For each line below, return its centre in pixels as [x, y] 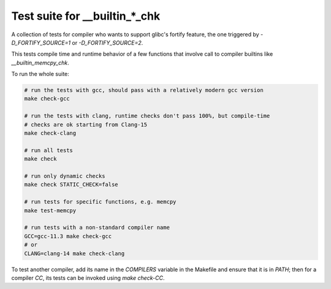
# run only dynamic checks [65, 176]
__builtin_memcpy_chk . [40, 63]
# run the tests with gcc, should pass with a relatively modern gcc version [144, 90]
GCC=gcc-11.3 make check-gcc [68, 236]
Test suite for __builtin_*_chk [86, 16]
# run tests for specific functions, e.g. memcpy [100, 202]
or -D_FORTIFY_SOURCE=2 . [108, 42]
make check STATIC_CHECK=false [71, 185]
